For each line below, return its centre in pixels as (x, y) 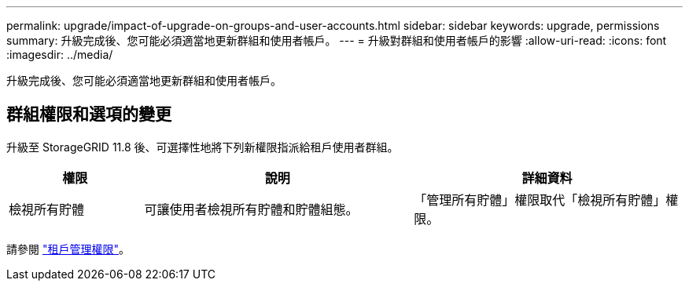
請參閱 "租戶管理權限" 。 (68, 249)
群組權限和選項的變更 (89, 114)
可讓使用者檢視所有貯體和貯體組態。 (251, 209)
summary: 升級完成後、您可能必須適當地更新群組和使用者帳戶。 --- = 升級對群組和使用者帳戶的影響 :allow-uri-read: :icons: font (337, 40)
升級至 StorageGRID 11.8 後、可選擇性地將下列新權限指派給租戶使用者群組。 (203, 147)
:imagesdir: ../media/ (60, 54)
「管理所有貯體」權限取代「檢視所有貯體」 (540, 200)
